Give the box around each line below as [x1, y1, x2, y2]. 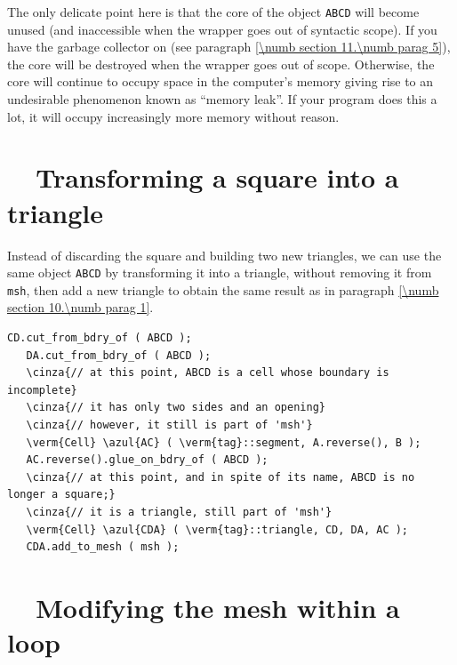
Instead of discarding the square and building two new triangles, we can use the [7, 245, 442, 264]
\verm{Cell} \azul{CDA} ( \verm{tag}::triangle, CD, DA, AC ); [26, 523, 409, 536]
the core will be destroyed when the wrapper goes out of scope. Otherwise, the [7, 54, 435, 73]
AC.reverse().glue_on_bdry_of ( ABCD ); [26, 453, 269, 467]
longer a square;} [7, 488, 116, 501]
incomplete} [7, 383, 77, 397]
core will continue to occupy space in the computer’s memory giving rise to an [7, 72, 434, 91]
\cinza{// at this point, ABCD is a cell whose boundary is [26, 366, 389, 380]
